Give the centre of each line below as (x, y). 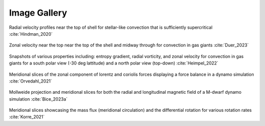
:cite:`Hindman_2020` (31, 34)
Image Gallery (38, 13)
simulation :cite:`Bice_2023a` (38, 99)
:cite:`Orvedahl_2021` (31, 81)
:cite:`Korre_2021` (27, 117)
